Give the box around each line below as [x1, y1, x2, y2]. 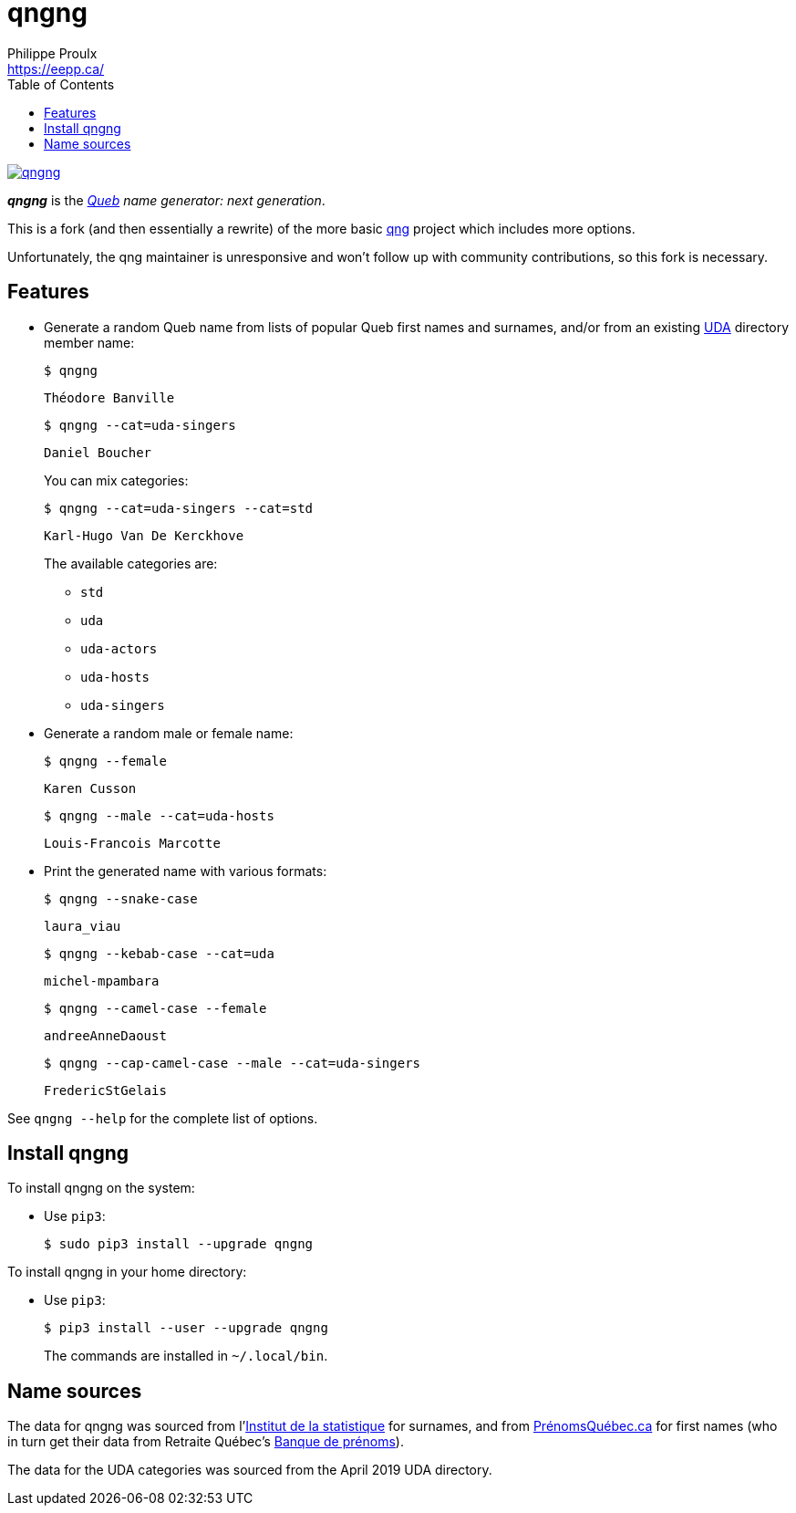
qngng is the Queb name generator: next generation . [7, 192, 326, 208]
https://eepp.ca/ [7, 60, 105, 77]
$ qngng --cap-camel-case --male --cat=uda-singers [44, 1055, 421, 1070]
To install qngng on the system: [7, 1180, 195, 1196]
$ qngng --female [44, 753, 167, 768]
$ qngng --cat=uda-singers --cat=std [44, 500, 314, 516]
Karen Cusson [44, 780, 137, 796]
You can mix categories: [44, 472, 189, 488]
